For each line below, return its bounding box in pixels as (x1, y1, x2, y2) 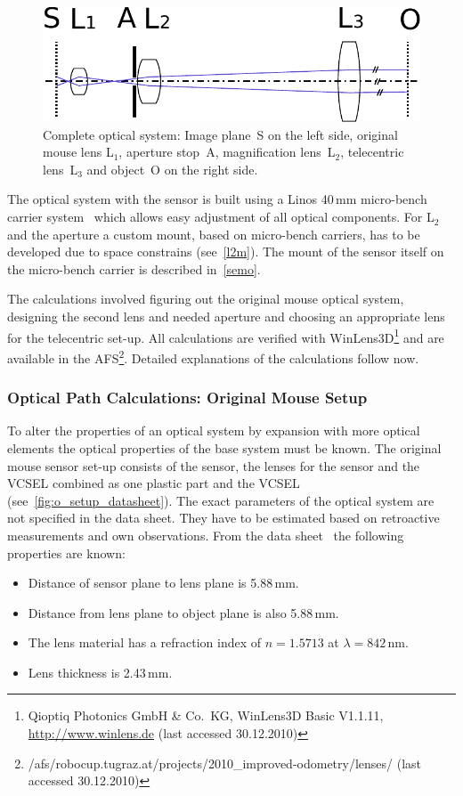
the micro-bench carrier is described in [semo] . (7, 259, 261, 278)
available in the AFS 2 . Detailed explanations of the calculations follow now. (7, 345, 419, 367)
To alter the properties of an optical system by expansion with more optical (7, 421, 420, 440)
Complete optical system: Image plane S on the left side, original (43, 125, 398, 143)
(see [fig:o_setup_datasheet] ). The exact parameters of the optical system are (7, 491, 435, 509)
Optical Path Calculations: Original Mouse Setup (7, 386, 368, 409)
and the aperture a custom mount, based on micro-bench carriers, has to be (7, 224, 420, 243)
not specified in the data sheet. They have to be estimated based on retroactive (7, 508, 440, 527)
